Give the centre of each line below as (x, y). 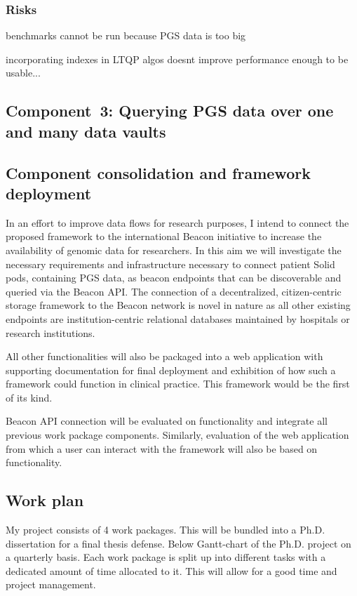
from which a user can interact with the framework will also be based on (162, 448)
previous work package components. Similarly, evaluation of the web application (177, 435)
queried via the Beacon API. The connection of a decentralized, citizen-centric (174, 291)
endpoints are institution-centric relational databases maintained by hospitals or (178, 318)
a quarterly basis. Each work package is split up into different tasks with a (166, 557)
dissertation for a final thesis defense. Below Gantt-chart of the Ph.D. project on (178, 543)
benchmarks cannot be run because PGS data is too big (126, 35)
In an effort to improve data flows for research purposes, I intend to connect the (177, 222)
